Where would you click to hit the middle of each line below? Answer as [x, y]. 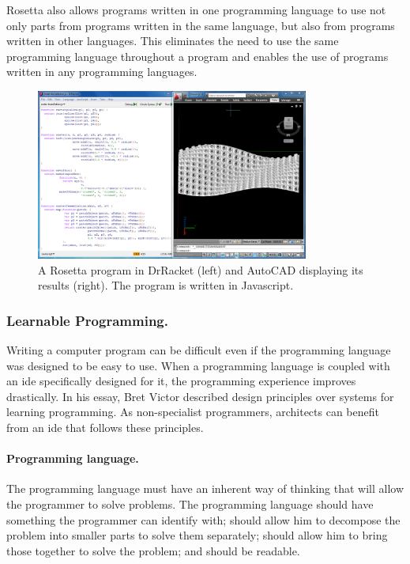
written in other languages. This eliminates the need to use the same [173, 41]
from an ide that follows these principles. [105, 427]
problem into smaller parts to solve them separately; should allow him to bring [197, 535]
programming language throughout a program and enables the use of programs [197, 56]
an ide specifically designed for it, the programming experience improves [181, 381]
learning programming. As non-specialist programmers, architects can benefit [193, 412]
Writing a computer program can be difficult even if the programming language [199, 349]
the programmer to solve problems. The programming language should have [190, 503]
